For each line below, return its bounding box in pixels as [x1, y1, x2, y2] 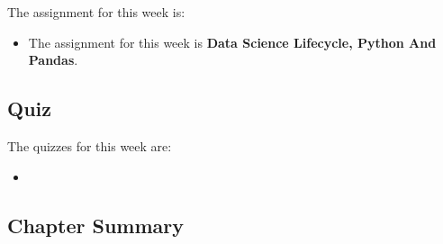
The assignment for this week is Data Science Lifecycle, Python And [28, 32, 437, 51]
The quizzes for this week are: [7, 136, 172, 155]
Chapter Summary [7, 211, 184, 239]
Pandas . [28, 50, 78, 69]
